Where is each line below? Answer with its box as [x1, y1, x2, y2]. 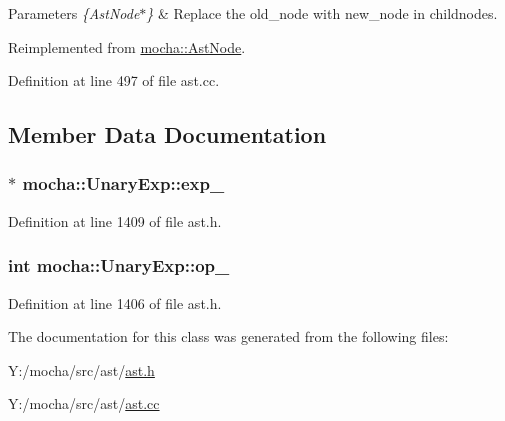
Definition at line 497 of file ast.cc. [8, 70, 220, 91]
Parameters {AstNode [8, 3, 140, 23]
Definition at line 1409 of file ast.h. [8, 210, 222, 231]
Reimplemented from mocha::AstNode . [8, 36, 246, 57]
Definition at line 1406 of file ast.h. [8, 292, 222, 313]
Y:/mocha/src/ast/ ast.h [8, 359, 155, 380]
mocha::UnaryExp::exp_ [22, 171, 225, 196]
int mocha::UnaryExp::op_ [8, 253, 230, 278]
